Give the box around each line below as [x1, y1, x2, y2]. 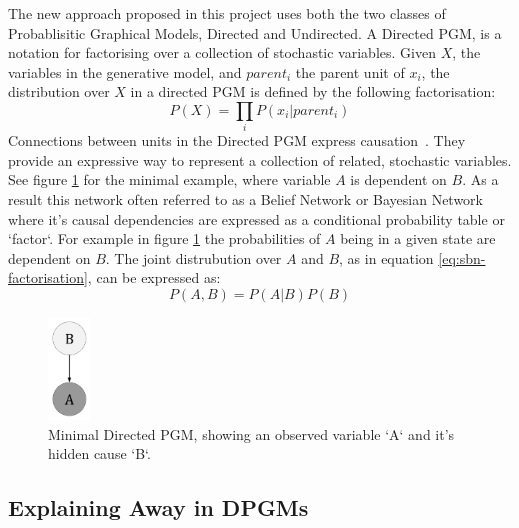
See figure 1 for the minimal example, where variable [8, 169, 331, 190]
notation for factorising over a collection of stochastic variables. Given [8, 42, 436, 63]
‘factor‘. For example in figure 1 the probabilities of [8, 228, 321, 249]
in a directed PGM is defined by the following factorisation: [130, 81, 496, 102]
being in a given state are [340, 228, 496, 249]
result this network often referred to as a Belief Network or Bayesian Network [8, 189, 484, 210]
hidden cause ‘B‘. [48, 443, 151, 464]
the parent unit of [295, 61, 405, 82]
